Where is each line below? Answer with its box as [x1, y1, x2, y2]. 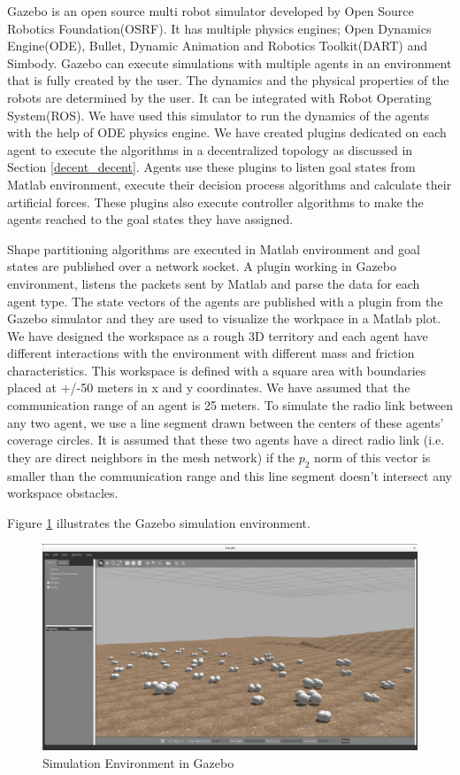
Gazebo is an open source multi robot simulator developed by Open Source [7, 2, 414, 19]
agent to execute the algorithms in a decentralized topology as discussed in [7, 140, 413, 159]
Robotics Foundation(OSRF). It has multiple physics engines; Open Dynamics [7, 19, 432, 37]
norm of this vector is [314, 447, 431, 466]
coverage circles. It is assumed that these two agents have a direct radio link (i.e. [7, 430, 445, 449]
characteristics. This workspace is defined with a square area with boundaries [7, 360, 426, 379]
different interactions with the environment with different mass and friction [7, 344, 415, 362]
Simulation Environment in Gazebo [42, 753, 234, 771]
